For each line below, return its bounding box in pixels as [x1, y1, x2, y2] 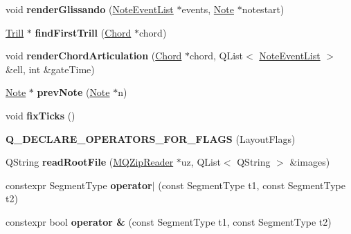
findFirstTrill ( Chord [35, 25, 132, 39]
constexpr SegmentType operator [6, 177, 152, 192]
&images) [289, 155, 330, 169]
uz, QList [181, 155, 221, 169]
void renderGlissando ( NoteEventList [6, 2, 174, 16]
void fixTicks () [6, 108, 75, 122]
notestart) [242, 2, 285, 16]
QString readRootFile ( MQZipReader [6, 155, 174, 169]
